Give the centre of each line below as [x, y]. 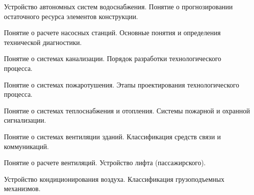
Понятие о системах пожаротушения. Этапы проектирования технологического [122, 84]
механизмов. [22, 188]
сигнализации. [25, 120]
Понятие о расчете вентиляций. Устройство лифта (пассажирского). [105, 162]
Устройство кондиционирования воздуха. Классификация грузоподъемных [114, 179]
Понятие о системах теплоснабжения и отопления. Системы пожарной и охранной [127, 110]
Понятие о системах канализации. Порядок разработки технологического [113, 58]
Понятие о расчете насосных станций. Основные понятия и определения [112, 32]
